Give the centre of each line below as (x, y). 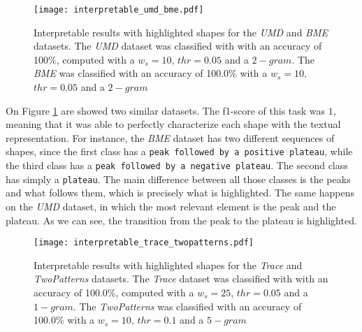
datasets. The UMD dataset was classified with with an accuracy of (178, 46)
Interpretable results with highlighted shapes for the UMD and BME (181, 32)
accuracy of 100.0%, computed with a (114, 292)
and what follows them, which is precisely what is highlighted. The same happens (180, 193)
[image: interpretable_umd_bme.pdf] (119, 10)
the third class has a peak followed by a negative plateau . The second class (177, 165)
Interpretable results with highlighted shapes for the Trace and (168, 265)
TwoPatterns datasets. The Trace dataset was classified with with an (181, 279)
